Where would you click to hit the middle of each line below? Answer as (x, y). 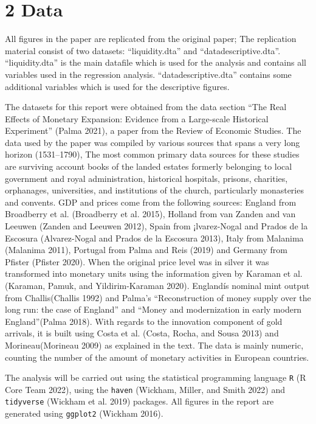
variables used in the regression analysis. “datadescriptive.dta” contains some (148, 74)
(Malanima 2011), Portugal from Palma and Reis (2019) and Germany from (146, 250)
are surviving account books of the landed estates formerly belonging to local (149, 166)
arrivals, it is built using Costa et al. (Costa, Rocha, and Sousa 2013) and (142, 333)
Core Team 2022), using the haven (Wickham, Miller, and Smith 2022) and (145, 389)
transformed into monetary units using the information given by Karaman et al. (154, 273)
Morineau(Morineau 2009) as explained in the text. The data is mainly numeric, (154, 345)
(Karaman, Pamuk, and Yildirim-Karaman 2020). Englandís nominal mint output (157, 285)
